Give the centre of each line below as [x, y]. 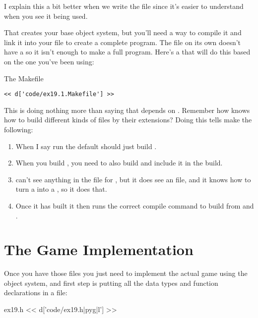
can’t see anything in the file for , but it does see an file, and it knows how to [133, 179]
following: [19, 129]
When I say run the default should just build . [86, 146]
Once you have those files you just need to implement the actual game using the [126, 273]
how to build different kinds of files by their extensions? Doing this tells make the [128, 120]
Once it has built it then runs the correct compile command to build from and [135, 205]
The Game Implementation [99, 249]
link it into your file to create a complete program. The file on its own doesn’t [123, 42]
